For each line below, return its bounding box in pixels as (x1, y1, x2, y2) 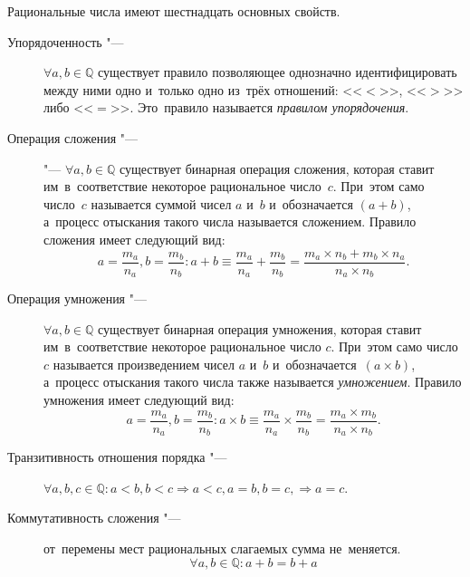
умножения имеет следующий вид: (43, 390, 235, 409)
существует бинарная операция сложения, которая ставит (119, 159, 435, 178)
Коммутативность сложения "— (7, 508, 181, 527)
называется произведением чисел (53, 354, 235, 373)
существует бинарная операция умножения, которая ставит (98, 319, 422, 338)
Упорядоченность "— (7, 32, 124, 51)
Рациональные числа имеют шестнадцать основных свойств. (7, 2, 341, 20)
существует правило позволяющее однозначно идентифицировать (98, 63, 457, 82)
